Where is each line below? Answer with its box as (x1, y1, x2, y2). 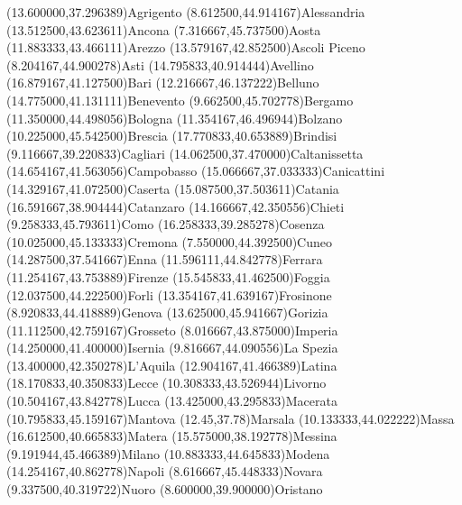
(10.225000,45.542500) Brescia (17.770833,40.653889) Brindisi (6, 126, 337, 145)
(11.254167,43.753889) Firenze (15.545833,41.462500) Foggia (6, 267, 330, 286)
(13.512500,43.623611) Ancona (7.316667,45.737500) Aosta (6, 20, 321, 39)
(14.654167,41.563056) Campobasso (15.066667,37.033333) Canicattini (6, 161, 385, 180)
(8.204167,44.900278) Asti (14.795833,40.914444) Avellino (6, 55, 314, 74)
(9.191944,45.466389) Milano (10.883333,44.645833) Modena (6, 444, 330, 463)
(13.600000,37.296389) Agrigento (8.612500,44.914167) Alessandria (6, 3, 365, 21)
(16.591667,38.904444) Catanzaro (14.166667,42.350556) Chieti (6, 197, 345, 216)
